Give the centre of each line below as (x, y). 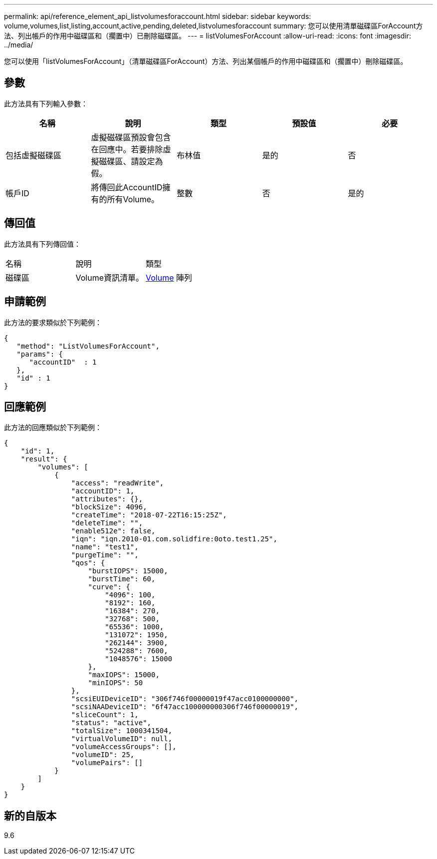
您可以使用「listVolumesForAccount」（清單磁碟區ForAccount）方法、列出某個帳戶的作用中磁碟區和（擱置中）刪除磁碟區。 (206, 61)
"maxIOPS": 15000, (124, 675)
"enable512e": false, (113, 531)
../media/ (19, 45)
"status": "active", (111, 723)
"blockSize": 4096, (109, 507)
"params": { (40, 354)
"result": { (44, 459)
